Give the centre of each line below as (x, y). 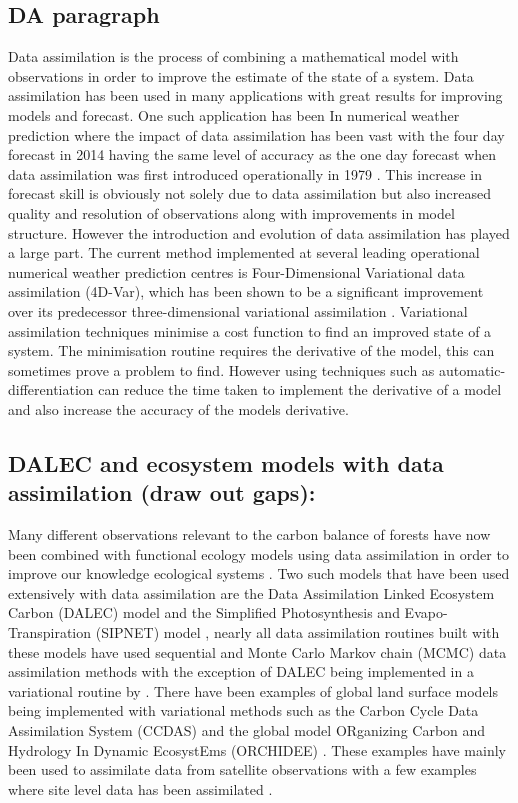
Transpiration (50, 632)
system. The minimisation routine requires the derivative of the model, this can (251, 350)
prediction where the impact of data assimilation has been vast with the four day (256, 134)
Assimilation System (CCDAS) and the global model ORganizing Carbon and (247, 730)
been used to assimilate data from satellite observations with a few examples (242, 769)
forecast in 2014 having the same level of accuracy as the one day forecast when (252, 154)
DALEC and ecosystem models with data (226, 462)
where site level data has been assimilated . (140, 788)
